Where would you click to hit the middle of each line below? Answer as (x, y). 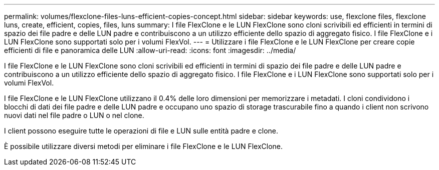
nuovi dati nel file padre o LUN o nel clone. (74, 115)
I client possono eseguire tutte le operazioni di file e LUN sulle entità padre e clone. (141, 131)
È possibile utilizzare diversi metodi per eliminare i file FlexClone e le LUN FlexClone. (144, 146)
